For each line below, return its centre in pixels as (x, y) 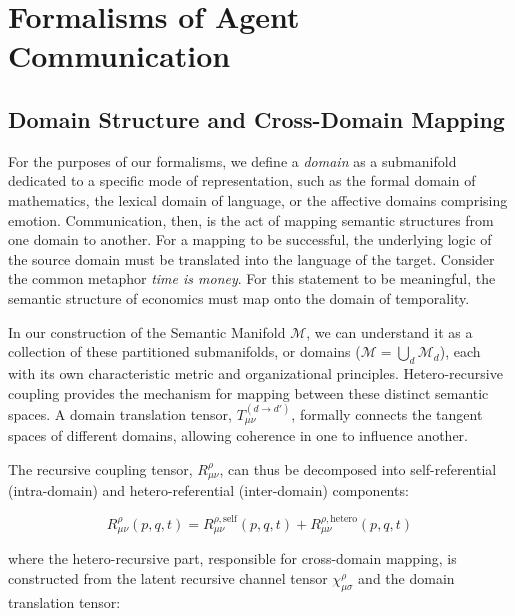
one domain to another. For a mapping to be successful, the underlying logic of (250, 239)
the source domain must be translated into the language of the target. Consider (251, 258)
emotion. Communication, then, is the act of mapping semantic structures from (251, 219)
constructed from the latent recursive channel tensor (168, 577)
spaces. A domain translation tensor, (120, 413)
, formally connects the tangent (387, 413)
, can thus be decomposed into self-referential (358, 468)
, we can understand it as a (389, 331)
